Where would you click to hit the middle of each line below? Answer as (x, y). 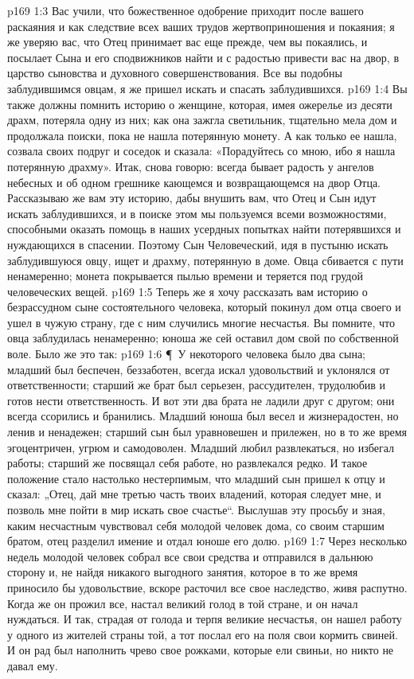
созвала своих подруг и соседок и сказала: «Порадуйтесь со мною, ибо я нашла (201, 151)
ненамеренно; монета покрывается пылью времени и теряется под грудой (185, 276)
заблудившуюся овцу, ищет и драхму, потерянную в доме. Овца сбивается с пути (205, 260)
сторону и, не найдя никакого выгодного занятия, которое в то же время (183, 572)
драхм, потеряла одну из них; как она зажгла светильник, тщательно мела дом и (202, 120)
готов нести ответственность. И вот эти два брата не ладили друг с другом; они (201, 400)
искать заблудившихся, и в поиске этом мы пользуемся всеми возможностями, (197, 213)
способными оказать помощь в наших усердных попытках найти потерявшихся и (204, 229)
